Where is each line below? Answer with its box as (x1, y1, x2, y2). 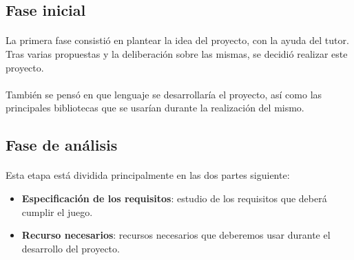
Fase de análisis (6, 134, 118, 155)
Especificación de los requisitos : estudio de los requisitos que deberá (21, 191, 327, 205)
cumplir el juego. (21, 204, 93, 219)
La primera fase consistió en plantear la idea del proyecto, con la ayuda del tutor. (6, 33, 349, 47)
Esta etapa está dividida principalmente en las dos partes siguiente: (6, 168, 290, 182)
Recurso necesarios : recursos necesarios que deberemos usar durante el (21, 228, 331, 242)
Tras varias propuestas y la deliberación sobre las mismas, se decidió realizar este (6, 46, 348, 61)
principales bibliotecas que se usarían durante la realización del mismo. (6, 100, 304, 115)
